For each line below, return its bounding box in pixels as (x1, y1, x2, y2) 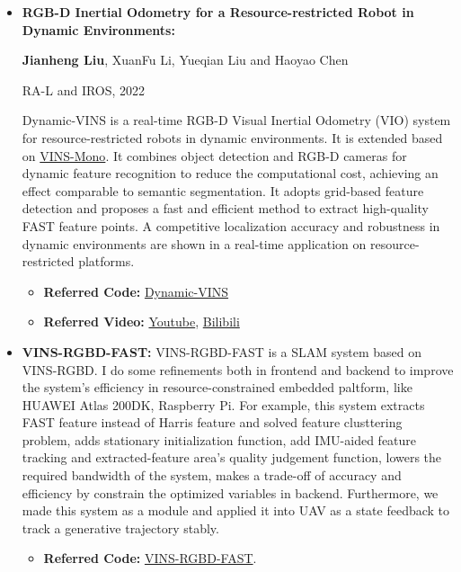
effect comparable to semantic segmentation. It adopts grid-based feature (22, 181, 424, 200)
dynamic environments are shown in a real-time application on (22, 234, 367, 253)
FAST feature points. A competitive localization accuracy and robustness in (22, 216, 440, 235)
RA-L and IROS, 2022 (22, 80, 146, 99)
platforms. (78, 252, 135, 271)
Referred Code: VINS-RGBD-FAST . (43, 549, 257, 568)
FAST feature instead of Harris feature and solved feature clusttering (22, 413, 403, 432)
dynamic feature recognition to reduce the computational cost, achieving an (22, 164, 439, 183)
